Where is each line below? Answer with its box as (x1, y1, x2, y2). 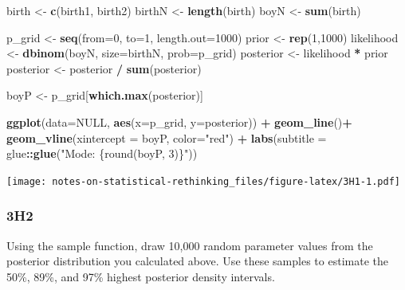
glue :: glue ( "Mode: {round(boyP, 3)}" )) (6, 145, 198, 162)
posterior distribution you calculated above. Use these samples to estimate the (6, 253, 388, 269)
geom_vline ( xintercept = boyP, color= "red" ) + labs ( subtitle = (6, 129, 327, 146)
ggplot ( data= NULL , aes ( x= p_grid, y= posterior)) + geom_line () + (6, 113, 352, 130)
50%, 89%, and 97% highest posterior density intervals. (6, 268, 275, 284)
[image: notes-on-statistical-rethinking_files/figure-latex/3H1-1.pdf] (6, 175, 400, 187)
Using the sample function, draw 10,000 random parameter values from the (6, 237, 373, 253)
